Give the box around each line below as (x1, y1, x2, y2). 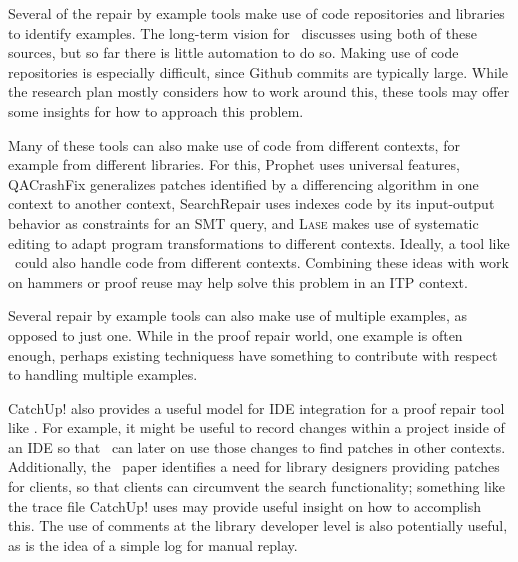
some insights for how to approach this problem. (8, 100, 304, 121)
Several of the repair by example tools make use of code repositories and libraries (8, 3, 505, 23)
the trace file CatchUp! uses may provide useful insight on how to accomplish (8, 495, 481, 516)
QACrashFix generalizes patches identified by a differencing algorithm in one (8, 173, 479, 194)
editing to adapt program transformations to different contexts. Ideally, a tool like (8, 232, 510, 253)
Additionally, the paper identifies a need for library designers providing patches (8, 456, 500, 477)
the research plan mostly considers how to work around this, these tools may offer (8, 81, 510, 102)
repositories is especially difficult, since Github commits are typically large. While (8, 61, 509, 82)
